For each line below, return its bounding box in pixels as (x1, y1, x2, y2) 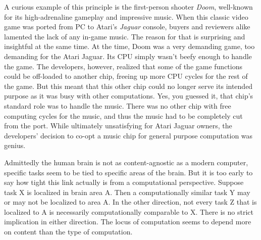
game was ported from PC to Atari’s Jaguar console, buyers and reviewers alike (4, 21, 250, 32)
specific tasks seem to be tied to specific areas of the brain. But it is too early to (4, 167, 253, 177)
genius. (4, 140, 26, 151)
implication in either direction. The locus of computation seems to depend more (4, 216, 251, 227)
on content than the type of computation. (4, 226, 133, 237)
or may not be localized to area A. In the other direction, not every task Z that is (4, 197, 257, 207)
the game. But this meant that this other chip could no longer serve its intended (4, 80, 253, 91)
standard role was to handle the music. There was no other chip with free (4, 100, 231, 111)
